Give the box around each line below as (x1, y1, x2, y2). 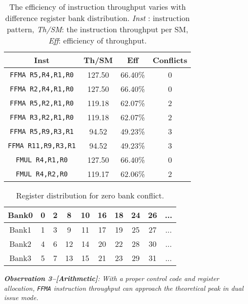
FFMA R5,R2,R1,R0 (10, 99, 74, 107)
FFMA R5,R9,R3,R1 (10, 127, 74, 135)
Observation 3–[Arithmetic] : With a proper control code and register (4, 273, 219, 283)
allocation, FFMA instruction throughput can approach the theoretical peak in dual (4, 282, 244, 293)
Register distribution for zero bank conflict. (16, 190, 164, 201)
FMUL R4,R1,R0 (16, 155, 68, 164)
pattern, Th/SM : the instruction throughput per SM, (6, 23, 188, 35)
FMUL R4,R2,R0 (16, 170, 68, 178)
